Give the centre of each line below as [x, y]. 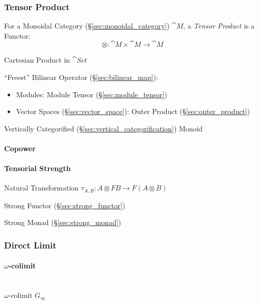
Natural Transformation [42, 188]
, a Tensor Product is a [219, 26]
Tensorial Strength [37, 168]
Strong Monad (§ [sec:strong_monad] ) [63, 222]
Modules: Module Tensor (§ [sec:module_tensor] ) [92, 94]
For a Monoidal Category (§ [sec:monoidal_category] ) [87, 26]
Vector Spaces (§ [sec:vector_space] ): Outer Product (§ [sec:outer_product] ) [133, 111]
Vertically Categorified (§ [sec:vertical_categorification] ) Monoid [103, 128]
